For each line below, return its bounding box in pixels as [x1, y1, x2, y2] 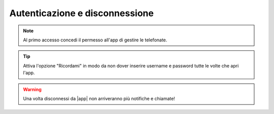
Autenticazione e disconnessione [9, 8, 154, 19]
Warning [23, 86, 42, 92]
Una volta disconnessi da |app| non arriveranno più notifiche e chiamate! [23, 95, 175, 101]
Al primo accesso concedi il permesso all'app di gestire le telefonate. [23, 37, 167, 43]
